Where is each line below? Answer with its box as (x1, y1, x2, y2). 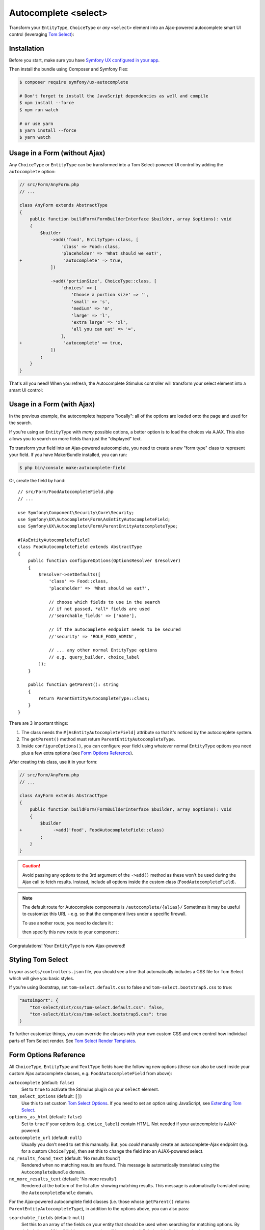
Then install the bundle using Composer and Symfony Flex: (9, 66, 129, 72)
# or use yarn (19, 121, 53, 126)
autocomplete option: (9, 169, 56, 175)
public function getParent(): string (27, 682, 119, 687)
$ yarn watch (19, 134, 51, 140)
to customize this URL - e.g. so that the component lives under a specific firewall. (22, 911, 187, 917)
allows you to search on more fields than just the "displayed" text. (9, 436, 142, 442)
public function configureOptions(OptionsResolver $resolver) (27, 558, 181, 563)
